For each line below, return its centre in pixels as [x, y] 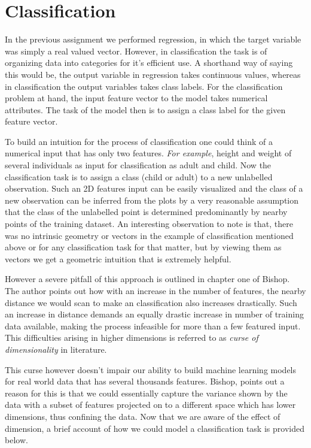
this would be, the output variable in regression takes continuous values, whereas [153, 74]
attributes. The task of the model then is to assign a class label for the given [145, 109]
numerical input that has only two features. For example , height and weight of [148, 153]
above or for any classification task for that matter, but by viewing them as [143, 247]
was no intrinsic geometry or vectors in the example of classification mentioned [149, 235]
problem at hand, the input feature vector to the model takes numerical [136, 98]
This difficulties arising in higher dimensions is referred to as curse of [132, 337]
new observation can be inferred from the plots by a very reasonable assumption [152, 200]
